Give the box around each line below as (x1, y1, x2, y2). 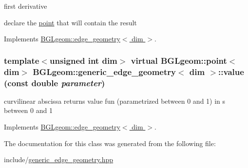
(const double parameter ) (4, 76, 105, 89)
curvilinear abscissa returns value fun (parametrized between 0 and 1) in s (4, 95, 226, 106)
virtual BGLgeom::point (131, 54, 227, 66)
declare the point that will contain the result (4, 17, 137, 27)
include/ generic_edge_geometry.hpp (4, 154, 114, 165)
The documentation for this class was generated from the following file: (4, 138, 216, 148)
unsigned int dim (49, 54, 117, 66)
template (4, 54, 39, 66)
